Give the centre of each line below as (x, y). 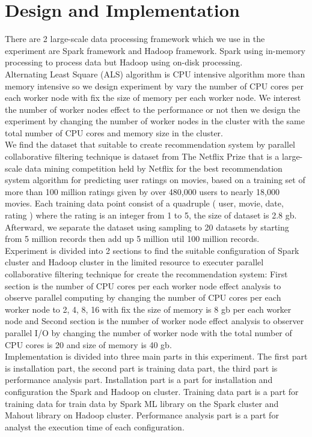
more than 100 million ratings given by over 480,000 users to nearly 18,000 (142, 191)
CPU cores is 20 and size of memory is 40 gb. (88, 344)
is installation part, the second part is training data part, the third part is (141, 368)
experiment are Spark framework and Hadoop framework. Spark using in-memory (155, 50)
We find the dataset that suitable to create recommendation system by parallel (150, 144)
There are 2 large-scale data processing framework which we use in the (135, 39)
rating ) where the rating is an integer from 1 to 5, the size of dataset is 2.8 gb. (151, 215)
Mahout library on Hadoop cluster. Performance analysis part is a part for (142, 415)
